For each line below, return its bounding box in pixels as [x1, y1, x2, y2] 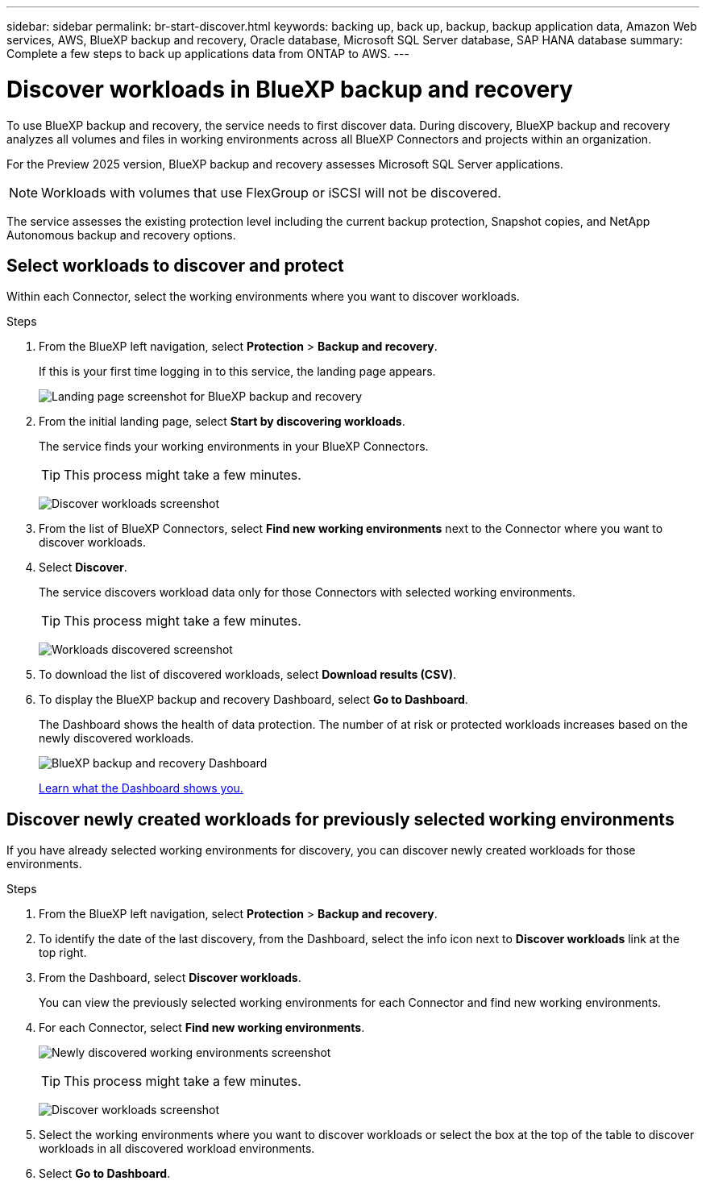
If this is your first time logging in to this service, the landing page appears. [39, 364, 436, 379]
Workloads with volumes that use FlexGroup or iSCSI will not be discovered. [41, 184, 501, 201]
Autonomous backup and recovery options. [6, 227, 236, 242]
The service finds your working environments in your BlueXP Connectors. [39, 439, 429, 454]
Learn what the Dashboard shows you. [39, 781, 243, 796]
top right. [39, 946, 87, 960]
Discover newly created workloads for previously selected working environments [6, 809, 675, 829]
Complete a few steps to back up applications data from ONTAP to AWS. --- [6, 47, 409, 60]
